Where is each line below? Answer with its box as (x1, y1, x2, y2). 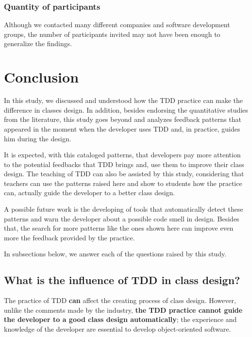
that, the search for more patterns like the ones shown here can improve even (4, 223, 234, 233)
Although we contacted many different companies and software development (4, 19, 230, 30)
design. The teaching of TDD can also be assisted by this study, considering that (4, 168, 244, 179)
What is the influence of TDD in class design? (4, 272, 240, 287)
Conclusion (4, 67, 79, 87)
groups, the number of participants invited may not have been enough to (4, 29, 220, 39)
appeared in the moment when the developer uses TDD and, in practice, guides (4, 123, 240, 134)
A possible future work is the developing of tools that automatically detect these (4, 204, 243, 214)
